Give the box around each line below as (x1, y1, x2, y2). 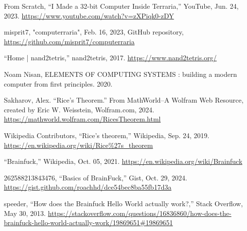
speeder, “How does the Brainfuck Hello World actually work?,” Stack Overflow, (4, 198, 243, 208)
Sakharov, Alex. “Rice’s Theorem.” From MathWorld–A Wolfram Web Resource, (4, 95, 244, 105)
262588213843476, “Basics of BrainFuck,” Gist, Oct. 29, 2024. (4, 172, 187, 182)
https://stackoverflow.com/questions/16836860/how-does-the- (48, 208, 231, 218)
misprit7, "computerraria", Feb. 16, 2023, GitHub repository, (4, 27, 184, 37)
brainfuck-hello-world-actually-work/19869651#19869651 (4, 217, 173, 228)
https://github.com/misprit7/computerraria (4, 36, 135, 46)
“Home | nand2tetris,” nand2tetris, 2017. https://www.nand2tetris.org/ (4, 53, 217, 63)
